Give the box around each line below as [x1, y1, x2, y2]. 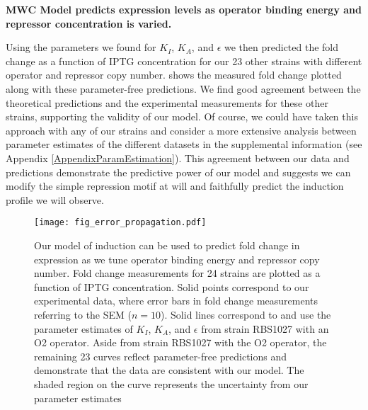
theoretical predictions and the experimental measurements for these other [6, 95, 328, 110]
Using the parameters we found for [6, 40, 156, 55]
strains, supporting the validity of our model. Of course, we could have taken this [6, 109, 358, 124]
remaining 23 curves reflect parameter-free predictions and [34, 348, 287, 363]
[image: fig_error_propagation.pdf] [34, 217, 207, 228]
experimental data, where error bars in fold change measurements [34, 293, 318, 308]
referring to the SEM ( [34, 307, 132, 321]
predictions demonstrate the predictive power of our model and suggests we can [6, 164, 351, 179]
